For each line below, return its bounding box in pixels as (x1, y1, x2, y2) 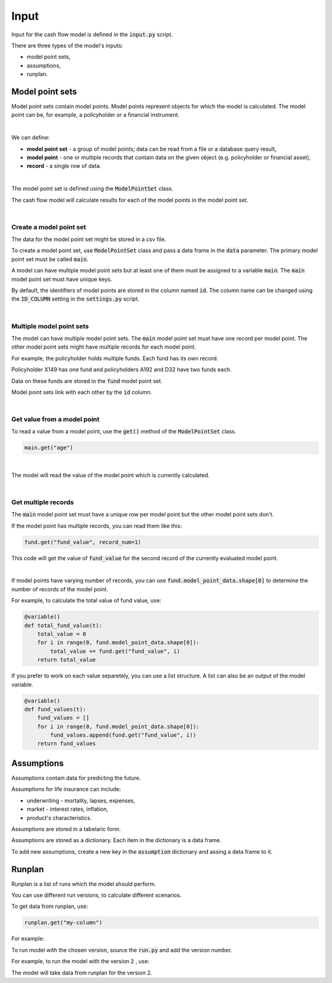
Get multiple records (11, 498, 74, 507)
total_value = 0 (37, 631, 86, 638)
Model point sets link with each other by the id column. (11, 388, 152, 396)
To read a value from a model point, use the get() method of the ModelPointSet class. (11, 428, 237, 435)
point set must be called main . (11, 255, 89, 263)
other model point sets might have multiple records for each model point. (11, 343, 196, 350)
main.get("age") (24, 444, 74, 451)
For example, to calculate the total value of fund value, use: (11, 597, 162, 604)
